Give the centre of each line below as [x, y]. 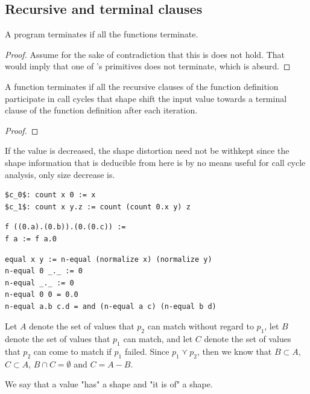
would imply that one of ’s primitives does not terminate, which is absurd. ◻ [148, 66]
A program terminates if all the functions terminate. [102, 34]
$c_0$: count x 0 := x [50, 195]
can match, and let [158, 339]
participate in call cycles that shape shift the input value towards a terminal [146, 98]
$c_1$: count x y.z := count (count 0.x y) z [98, 207]
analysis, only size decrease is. [60, 174]
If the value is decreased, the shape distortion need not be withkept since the [147, 151]
